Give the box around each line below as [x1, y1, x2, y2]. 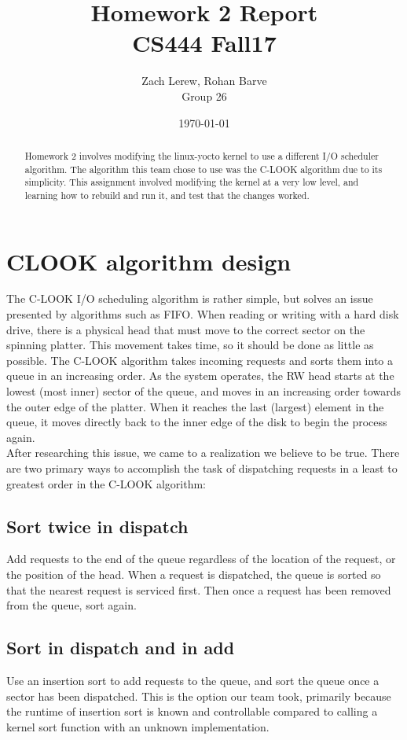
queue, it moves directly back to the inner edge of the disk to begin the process [6, 414, 387, 430]
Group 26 [181, 87, 227, 104]
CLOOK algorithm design [6, 245, 291, 277]
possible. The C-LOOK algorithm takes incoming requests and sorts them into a [6, 352, 393, 368]
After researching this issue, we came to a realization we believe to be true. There [6, 444, 400, 461]
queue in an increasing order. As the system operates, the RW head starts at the [6, 367, 394, 384]
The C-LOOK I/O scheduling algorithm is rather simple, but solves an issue [6, 290, 373, 307]
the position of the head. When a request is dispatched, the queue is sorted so [6, 565, 381, 582]
